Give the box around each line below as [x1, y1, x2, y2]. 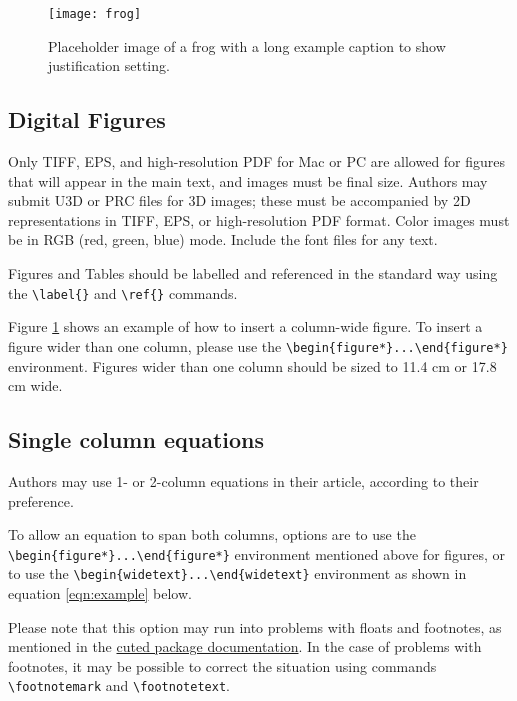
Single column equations [8, 424, 265, 455]
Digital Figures [8, 104, 166, 135]
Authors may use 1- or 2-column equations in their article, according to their [8, 470, 479, 491]
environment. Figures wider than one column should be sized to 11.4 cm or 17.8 [8, 355, 497, 376]
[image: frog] [48, 7, 142, 21]
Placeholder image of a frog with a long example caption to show [48, 35, 446, 56]
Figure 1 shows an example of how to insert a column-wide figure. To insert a [8, 316, 483, 337]
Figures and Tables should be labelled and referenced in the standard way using [8, 263, 498, 284]
